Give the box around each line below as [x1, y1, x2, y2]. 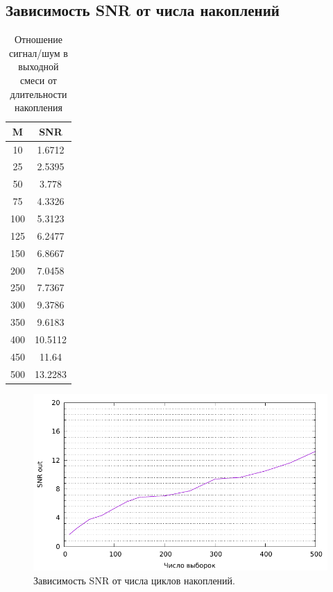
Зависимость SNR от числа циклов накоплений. [33, 573, 235, 587]
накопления [14, 100, 62, 115]
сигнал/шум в [8, 45, 68, 60]
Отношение [14, 32, 62, 47]
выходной [18, 59, 59, 74]
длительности [10, 86, 67, 101]
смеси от [19, 72, 57, 87]
